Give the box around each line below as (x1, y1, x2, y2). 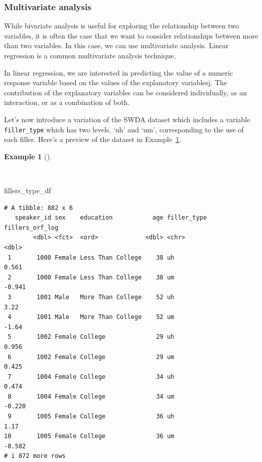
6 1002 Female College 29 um (8, 353, 174, 361)
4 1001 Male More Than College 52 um (8, 313, 174, 321)
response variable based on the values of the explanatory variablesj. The (4, 77, 227, 88)
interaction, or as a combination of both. (4, 97, 130, 108)
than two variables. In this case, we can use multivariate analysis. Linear (4, 40, 229, 51)
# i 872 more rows (4, 452, 66, 460)
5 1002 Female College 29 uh (8, 333, 174, 341)
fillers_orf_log (4, 224, 59, 231)
